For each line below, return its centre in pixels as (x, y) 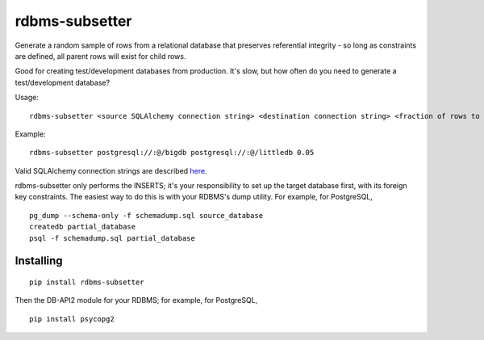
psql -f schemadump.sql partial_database (112, 238)
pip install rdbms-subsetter (87, 282)
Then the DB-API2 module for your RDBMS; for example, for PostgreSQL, (136, 300)
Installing (39, 261)
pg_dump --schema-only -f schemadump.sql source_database (146, 215)
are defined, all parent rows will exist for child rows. (100, 56)
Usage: (27, 98)
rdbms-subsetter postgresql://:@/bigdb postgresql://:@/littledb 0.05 (172, 153)
